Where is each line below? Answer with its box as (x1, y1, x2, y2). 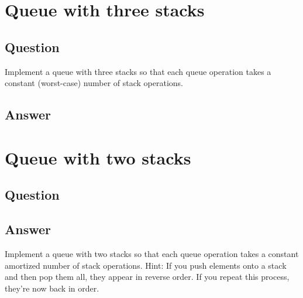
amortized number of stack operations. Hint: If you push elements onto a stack (5, 259, 287, 271)
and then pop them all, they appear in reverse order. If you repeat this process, (5, 270, 290, 283)
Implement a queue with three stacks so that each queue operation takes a (5, 65, 271, 77)
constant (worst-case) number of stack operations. (5, 77, 183, 89)
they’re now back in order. (5, 282, 99, 294)
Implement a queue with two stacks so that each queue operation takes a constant (5, 247, 299, 259)
